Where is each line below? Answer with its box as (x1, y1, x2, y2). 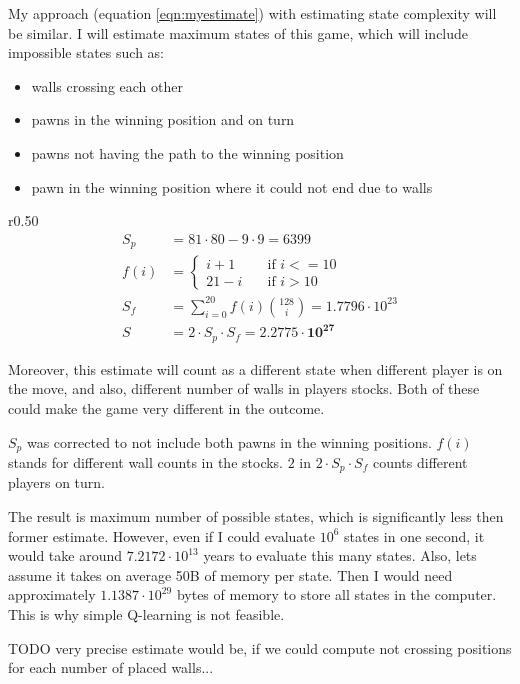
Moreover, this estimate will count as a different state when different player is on (8, 358, 503, 379)
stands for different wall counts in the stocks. (8, 452, 284, 473)
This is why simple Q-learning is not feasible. (8, 604, 285, 625)
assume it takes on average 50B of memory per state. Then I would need (8, 564, 453, 585)
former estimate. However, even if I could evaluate (8, 525, 315, 546)
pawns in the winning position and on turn (31, 109, 295, 130)
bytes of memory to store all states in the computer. (176, 584, 497, 605)
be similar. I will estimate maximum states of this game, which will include (8, 22, 469, 43)
